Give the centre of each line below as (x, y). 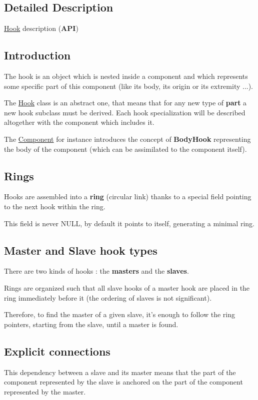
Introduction (37, 55)
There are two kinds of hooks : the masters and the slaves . (96, 271)
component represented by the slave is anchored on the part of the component (123, 382)
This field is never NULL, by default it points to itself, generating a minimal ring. (129, 223)
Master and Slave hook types (81, 250)
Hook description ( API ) (41, 28)
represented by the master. (45, 391)
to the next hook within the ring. (55, 206)
